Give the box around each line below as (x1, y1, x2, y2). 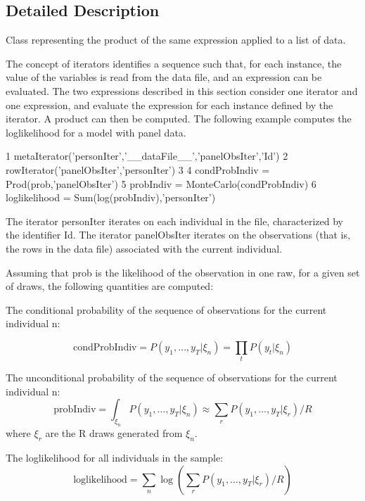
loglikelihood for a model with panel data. (6, 125, 186, 139)
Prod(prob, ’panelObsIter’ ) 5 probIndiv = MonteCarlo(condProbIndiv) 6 (6, 176, 316, 191)
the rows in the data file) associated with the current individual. (6, 241, 283, 255)
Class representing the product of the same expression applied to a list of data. (6, 32, 346, 47)
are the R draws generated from (45, 426, 183, 440)
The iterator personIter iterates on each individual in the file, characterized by (6, 213, 343, 228)
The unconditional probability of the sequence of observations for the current (6, 370, 338, 385)
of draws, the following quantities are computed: (6, 279, 214, 293)
